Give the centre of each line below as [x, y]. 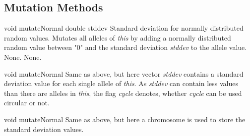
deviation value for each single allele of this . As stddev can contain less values [121, 83]
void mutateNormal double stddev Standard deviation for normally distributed [124, 28]
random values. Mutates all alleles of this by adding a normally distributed [118, 37]
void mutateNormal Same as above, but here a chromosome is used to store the [125, 119]
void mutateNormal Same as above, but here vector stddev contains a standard [124, 73]
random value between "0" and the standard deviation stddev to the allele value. [125, 47]
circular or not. [27, 103]
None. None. [23, 57]
